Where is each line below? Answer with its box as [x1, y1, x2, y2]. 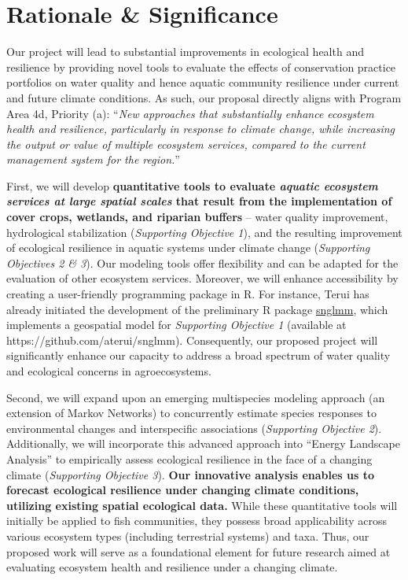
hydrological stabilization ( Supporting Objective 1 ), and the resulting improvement [6, 224, 402, 240]
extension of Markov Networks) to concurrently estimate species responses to [6, 405, 377, 421]
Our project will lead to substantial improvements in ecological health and [6, 43, 364, 60]
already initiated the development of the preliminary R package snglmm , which [6, 301, 388, 317]
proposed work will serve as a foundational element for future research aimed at [6, 543, 391, 560]
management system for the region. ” [6, 151, 180, 168]
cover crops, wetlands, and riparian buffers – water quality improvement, [6, 209, 388, 225]
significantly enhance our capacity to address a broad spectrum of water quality [6, 347, 391, 364]
